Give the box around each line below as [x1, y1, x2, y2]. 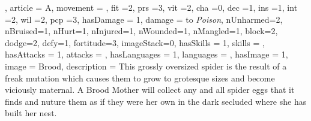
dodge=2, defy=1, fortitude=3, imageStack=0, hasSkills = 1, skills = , [5, 36, 265, 49]
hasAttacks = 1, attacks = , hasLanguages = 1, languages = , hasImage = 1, [5, 48, 288, 60]
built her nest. [5, 107, 57, 119]
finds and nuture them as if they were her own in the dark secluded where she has [5, 95, 307, 107]
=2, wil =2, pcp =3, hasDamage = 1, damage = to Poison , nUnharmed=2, [5, 13, 283, 25]
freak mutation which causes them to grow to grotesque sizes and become [5, 71, 275, 84]
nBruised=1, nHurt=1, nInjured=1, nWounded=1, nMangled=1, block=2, [5, 25, 278, 37]
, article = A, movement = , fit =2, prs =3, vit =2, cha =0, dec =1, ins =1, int [5, 1, 298, 13]
